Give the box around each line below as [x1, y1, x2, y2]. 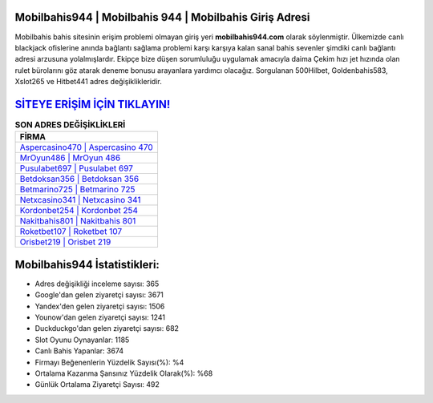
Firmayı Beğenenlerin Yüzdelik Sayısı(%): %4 [34, 357, 184, 367]
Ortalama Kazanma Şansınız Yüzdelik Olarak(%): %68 [34, 369, 213, 378]
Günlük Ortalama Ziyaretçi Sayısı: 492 [34, 380, 160, 389]
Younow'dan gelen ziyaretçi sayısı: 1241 [34, 312, 166, 322]
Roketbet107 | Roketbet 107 [19, 226, 123, 237]
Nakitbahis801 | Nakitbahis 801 [19, 216, 136, 227]
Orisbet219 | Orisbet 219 [19, 236, 111, 248]
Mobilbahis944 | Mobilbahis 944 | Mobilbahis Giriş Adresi [14, 10, 310, 24]
